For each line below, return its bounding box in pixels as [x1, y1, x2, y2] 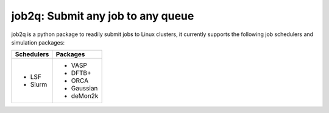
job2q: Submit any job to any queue [11, 9, 194, 23]
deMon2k [71, 92, 99, 100]
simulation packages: [11, 38, 65, 46]
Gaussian [71, 84, 98, 93]
